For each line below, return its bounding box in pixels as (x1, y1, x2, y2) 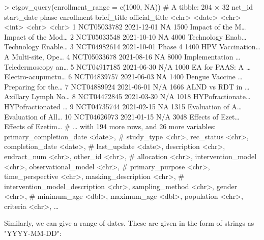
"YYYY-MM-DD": (4, 228, 62, 238)
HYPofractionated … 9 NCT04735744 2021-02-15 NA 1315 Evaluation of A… (4, 101, 242, 111)
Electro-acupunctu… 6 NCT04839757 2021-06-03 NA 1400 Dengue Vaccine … (4, 71, 243, 82)
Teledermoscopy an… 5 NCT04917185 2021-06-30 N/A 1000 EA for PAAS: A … (4, 61, 251, 72)
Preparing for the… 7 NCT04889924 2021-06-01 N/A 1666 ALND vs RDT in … (4, 81, 250, 92)
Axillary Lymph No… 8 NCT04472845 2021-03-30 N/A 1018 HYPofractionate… (4, 91, 251, 102)
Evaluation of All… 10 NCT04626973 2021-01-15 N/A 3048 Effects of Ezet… (4, 111, 240, 122)
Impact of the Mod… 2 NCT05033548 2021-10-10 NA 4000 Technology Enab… (4, 31, 247, 42)
